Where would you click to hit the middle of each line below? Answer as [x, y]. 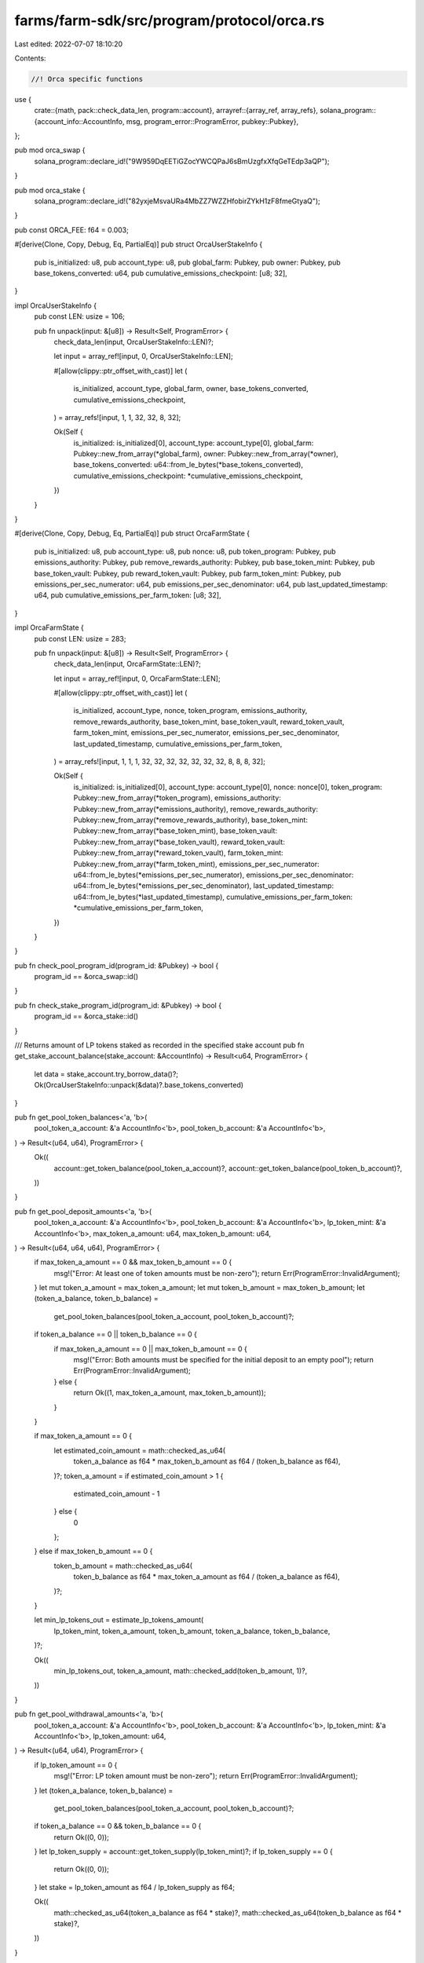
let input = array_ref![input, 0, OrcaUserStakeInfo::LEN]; [143, 356]
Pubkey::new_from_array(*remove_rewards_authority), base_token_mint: [190, 820]
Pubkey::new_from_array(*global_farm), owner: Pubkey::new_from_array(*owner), [206, 454]
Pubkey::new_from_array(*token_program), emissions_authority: [177, 798]
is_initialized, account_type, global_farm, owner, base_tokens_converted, [191, 389]
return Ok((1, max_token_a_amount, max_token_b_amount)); [170, 1393]
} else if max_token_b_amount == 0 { [93, 1552]
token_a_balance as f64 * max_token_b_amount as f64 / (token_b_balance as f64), [207, 1461]
